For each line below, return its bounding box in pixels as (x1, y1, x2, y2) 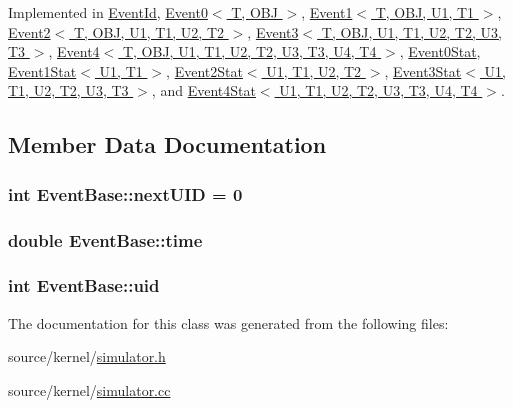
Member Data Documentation (8, 129, 327, 160)
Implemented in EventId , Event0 (8, 2, 208, 22)
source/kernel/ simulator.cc (8, 379, 171, 400)
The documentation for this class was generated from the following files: (8, 312, 449, 333)
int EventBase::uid (8, 273, 160, 298)
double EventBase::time (8, 227, 203, 252)
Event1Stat (8, 60, 77, 81)
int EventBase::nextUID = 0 (8, 181, 243, 206)
